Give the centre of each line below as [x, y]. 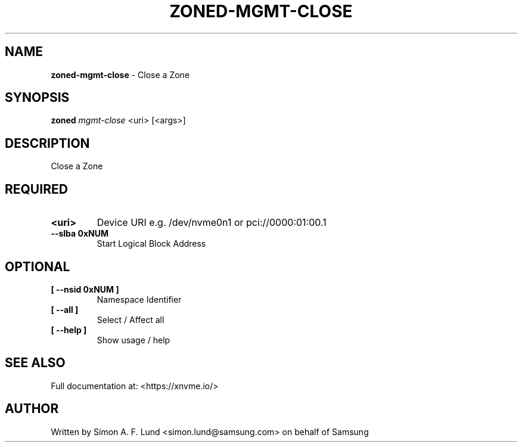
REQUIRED [36, 189]
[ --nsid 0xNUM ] [85, 289]
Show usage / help [133, 340]
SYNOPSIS [37, 98]
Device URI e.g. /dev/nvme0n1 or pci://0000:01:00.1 [212, 223]
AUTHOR [32, 409]
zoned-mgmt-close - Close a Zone [120, 74]
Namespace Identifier [139, 299]
